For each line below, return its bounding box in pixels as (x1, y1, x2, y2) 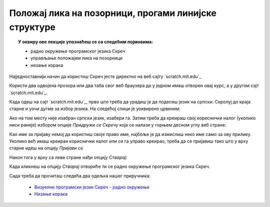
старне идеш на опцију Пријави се (9, 145, 83, 151)
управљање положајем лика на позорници (30, 55, 122, 61)
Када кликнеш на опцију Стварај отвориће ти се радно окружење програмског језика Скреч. (9, 163, 210, 169)
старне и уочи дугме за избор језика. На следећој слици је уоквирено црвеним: (9, 105, 181, 112)
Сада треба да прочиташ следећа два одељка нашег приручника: (9, 172, 151, 178)
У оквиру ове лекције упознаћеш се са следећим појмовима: (18, 39, 153, 45)
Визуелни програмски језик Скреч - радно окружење (34, 184, 149, 190)
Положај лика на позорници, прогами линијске (9, 7, 217, 18)
